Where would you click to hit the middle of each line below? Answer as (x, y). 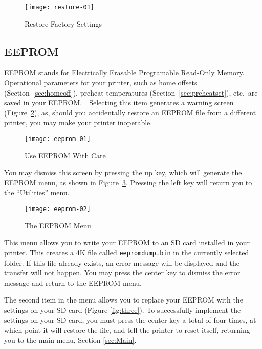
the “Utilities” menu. (37, 192)
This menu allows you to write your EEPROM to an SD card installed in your (127, 242)
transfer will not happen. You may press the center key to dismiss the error (122, 273)
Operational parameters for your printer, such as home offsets (101, 83)
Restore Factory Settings (63, 23)
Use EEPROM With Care (65, 155)
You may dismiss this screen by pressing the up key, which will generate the (123, 172)
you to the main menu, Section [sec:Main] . (70, 340)
